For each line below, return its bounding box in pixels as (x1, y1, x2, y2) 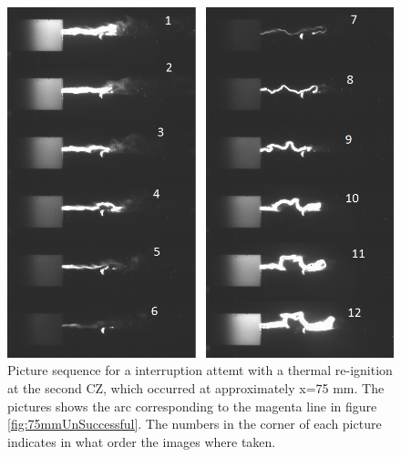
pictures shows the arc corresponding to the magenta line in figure (7, 396, 377, 415)
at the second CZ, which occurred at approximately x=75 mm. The (7, 378, 385, 397)
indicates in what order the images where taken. (7, 432, 276, 451)
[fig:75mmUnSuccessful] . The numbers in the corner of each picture (7, 414, 382, 433)
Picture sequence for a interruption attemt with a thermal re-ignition (7, 361, 393, 380)
